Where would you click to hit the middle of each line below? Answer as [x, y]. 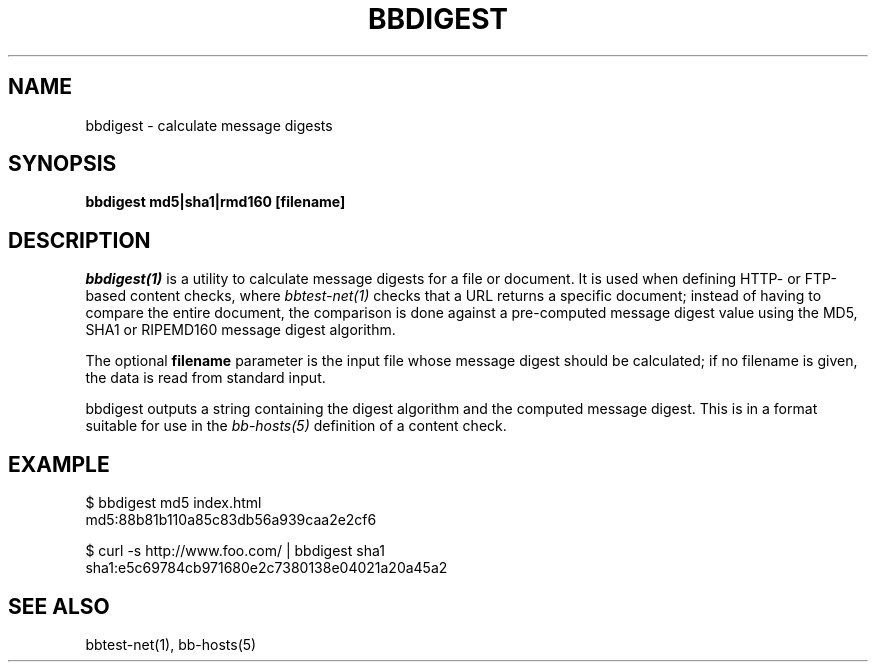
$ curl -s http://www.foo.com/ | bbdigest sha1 [235, 551]
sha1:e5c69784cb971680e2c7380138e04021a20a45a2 [266, 568]
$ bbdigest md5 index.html [173, 503]
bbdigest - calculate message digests [209, 125]
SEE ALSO [59, 606]
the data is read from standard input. [205, 378]
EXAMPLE [59, 464]
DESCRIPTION [79, 240]
